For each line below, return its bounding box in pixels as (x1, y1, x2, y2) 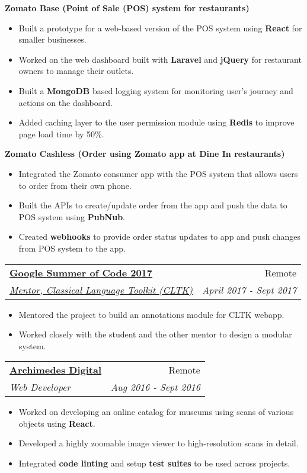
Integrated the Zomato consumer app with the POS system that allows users (18, 167, 298, 179)
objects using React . (18, 417, 95, 429)
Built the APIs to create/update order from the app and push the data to (18, 199, 287, 211)
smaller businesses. (18, 33, 87, 46)
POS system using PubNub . (18, 210, 126, 223)
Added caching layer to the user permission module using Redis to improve (18, 116, 295, 128)
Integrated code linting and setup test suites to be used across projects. (18, 457, 290, 469)
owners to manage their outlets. (18, 65, 134, 77)
